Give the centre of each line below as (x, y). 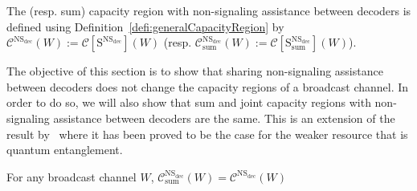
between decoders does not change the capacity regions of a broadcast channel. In (208, 86)
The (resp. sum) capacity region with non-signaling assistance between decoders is (209, 10)
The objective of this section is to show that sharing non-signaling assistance (195, 71)
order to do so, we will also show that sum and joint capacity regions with (189, 102)
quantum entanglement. (65, 150)
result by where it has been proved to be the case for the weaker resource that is (207, 134)
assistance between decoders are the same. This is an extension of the (224, 118)
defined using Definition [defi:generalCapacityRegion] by (145, 26)
